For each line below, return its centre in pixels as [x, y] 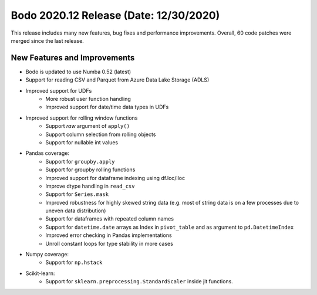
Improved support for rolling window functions [82, 118]
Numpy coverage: [47, 255]
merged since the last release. [48, 40]
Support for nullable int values [82, 142]
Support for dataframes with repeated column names [110, 219]
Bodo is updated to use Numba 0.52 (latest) [78, 72]
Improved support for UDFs [59, 90]
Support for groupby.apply [80, 161]
